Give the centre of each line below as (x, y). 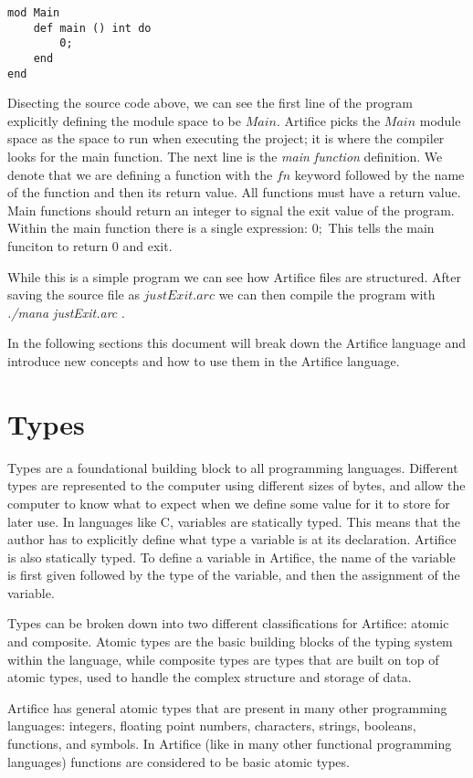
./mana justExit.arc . (66, 312)
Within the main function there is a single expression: (158, 228)
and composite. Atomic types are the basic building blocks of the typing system (230, 641)
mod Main (34, 13)
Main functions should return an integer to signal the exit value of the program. (231, 210)
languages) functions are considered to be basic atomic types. (179, 761)
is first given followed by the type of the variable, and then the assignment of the (234, 575)
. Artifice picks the (328, 120)
